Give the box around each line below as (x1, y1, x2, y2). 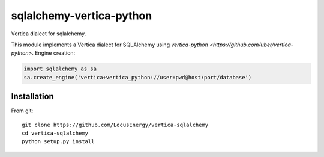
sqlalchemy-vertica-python (11, 9, 152, 22)
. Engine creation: (32, 49, 76, 57)
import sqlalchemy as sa (23, 66, 97, 72)
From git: (11, 107, 34, 114)
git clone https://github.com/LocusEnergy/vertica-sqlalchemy (22, 121, 209, 128)
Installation (11, 91, 54, 102)
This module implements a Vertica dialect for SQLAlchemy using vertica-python (11, 41, 208, 48)
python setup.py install (22, 138, 95, 145)
